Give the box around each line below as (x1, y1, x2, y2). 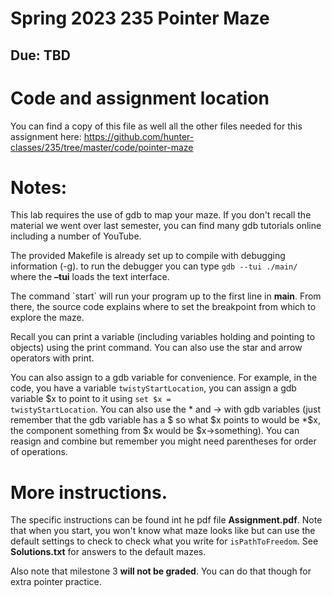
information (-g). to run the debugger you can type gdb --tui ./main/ (10, 260, 298, 272)
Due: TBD (10, 47, 71, 64)
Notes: (10, 176, 68, 199)
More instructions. (10, 481, 168, 504)
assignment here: (10, 130, 82, 142)
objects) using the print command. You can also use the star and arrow (10, 342, 303, 354)
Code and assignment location (10, 87, 270, 109)
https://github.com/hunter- (83, 130, 195, 142)
